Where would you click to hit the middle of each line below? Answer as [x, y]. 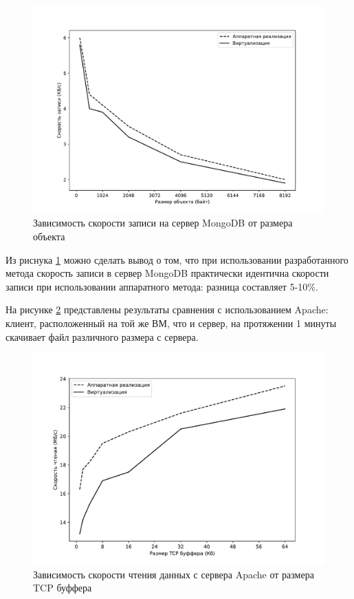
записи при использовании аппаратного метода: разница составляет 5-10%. [162, 286]
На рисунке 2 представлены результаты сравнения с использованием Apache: [167, 309]
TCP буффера [63, 588]
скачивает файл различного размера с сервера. [102, 336]
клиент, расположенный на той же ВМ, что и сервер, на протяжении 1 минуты [171, 323]
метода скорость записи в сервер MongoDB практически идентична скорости [167, 273]
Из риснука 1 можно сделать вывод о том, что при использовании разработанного [177, 259]
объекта [49, 237]
